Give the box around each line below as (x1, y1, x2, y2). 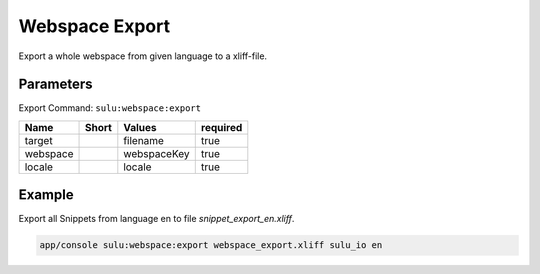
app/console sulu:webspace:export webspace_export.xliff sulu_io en (39, 240, 383, 251)
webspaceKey (123, 146, 190, 160)
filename (123, 133, 165, 147)
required (200, 120, 243, 134)
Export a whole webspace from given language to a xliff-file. (18, 50, 268, 62)
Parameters (18, 76, 93, 93)
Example (18, 186, 74, 204)
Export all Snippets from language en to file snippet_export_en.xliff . (18, 213, 295, 225)
